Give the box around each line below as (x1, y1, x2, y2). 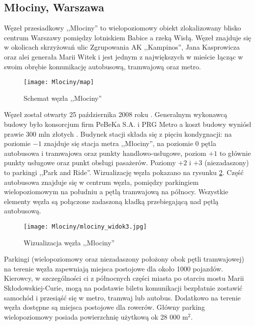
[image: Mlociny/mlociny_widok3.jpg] (24, 223, 147, 230)
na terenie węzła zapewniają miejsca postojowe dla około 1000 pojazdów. (4, 263, 223, 273)
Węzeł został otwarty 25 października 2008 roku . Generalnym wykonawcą (4, 109, 227, 119)
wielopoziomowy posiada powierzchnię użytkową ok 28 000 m (4, 311, 188, 322)
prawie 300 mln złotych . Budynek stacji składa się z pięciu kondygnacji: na (4, 128, 232, 139)
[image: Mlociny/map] (24, 79, 94, 86)
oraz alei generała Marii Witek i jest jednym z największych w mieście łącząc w (4, 51, 243, 61)
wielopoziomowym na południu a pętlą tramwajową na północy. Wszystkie (4, 186, 228, 197)
